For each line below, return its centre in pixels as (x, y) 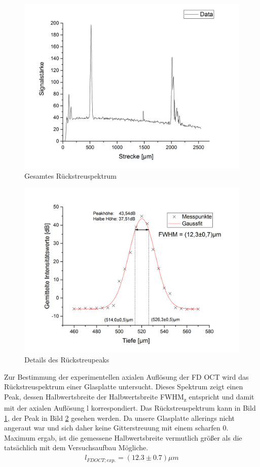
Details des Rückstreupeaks (67, 360)
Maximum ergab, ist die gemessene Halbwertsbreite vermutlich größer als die (123, 437)
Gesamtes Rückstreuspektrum (70, 175)
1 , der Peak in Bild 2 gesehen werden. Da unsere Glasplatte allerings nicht (119, 418)
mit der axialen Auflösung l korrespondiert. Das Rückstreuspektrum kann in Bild (130, 408)
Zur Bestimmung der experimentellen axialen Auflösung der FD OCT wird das (126, 376)
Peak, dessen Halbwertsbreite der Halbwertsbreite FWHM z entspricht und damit (129, 397)
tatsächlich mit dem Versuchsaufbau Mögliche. (76, 447)
